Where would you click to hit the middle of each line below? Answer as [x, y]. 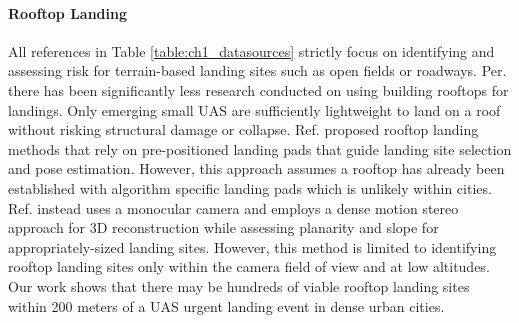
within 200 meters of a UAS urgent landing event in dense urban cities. [226, 305]
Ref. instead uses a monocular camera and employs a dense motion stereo [233, 207]
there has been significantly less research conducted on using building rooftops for [258, 89]
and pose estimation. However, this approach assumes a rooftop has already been [256, 168]
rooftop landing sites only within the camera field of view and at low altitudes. [249, 266]
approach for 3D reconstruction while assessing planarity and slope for [223, 227]
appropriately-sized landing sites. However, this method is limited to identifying [252, 246]
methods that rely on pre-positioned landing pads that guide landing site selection [260, 148]
